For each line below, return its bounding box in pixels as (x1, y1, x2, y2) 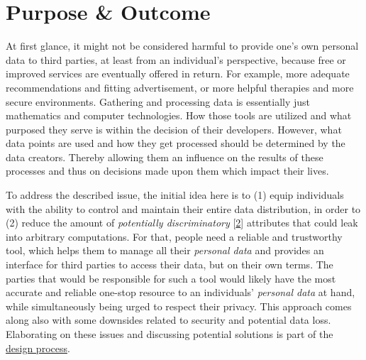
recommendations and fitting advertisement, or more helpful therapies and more (6, 80, 354, 94)
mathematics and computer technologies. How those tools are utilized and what (6, 108, 352, 123)
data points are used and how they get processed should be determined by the (6, 136, 345, 151)
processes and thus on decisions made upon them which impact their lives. (6, 163, 329, 178)
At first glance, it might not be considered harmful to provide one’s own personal (6, 38, 359, 53)
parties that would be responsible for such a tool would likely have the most (6, 271, 336, 285)
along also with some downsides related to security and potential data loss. (6, 312, 331, 327)
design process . (6, 340, 70, 355)
